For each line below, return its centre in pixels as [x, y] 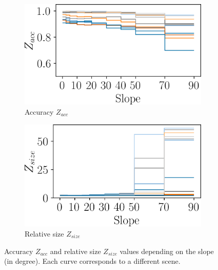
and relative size [75, 251]
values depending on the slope [167, 251]
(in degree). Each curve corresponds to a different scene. [92, 261]
